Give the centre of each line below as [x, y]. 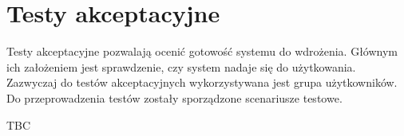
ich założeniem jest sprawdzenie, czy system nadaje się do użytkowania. [181, 66]
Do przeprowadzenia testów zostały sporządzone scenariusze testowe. [174, 97]
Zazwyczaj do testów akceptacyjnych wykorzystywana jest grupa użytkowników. [202, 82]
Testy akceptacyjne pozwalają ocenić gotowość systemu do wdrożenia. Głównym [202, 51]
